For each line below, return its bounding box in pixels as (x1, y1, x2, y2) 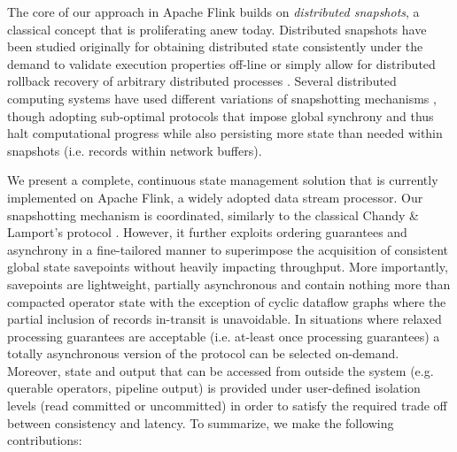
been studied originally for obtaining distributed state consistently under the (7, 37, 423, 56)
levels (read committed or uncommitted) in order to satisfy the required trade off (7, 396, 447, 415)
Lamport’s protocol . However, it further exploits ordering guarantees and (7, 223, 407, 241)
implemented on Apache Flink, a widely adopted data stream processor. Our (7, 188, 423, 206)
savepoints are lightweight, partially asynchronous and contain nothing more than (7, 274, 451, 293)
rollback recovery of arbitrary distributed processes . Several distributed (7, 72, 397, 90)
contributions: (7, 431, 82, 449)
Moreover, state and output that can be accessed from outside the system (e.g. (7, 361, 434, 379)
